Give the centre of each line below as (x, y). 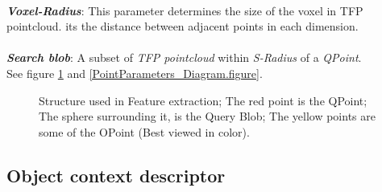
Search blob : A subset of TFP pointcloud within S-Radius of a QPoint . (184, 57)
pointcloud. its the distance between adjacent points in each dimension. (183, 26)
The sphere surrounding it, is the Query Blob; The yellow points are (207, 116)
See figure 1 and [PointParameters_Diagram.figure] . (135, 73)
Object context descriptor (116, 175)
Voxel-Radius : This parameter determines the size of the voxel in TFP (185, 10)
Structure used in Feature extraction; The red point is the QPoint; (203, 100)
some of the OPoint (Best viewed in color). (144, 131)
